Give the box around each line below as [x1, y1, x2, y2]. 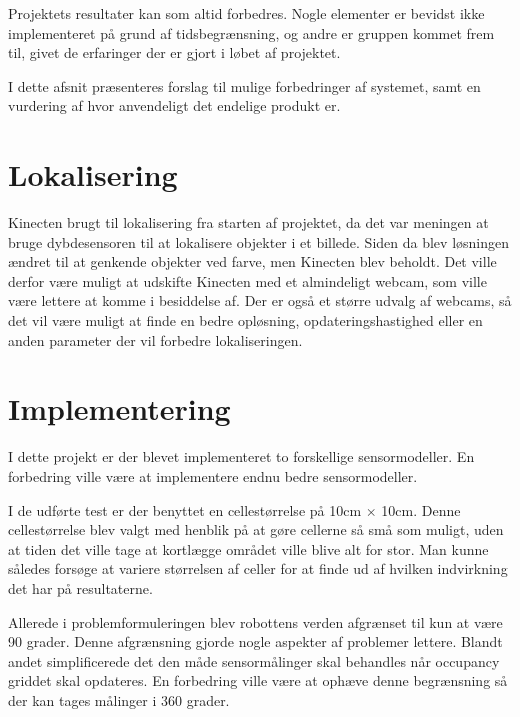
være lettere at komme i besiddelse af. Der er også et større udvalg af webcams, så [8, 290, 512, 311]
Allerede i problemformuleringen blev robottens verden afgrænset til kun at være [8, 611, 503, 632]
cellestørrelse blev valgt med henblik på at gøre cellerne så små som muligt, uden [8, 519, 504, 540]
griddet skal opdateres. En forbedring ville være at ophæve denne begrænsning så [8, 670, 508, 691]
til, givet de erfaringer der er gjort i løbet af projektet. [8, 42, 341, 63]
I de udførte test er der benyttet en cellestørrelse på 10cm [8, 499, 362, 520]
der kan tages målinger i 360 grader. [8, 689, 230, 710]
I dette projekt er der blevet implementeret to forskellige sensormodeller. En [8, 446, 475, 467]
